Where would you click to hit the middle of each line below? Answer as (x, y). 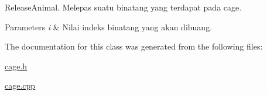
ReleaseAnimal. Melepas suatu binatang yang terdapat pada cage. (123, 7)
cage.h (16, 66)
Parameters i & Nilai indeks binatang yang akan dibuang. (109, 27)
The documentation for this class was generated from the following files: (134, 46)
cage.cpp (20, 85)
